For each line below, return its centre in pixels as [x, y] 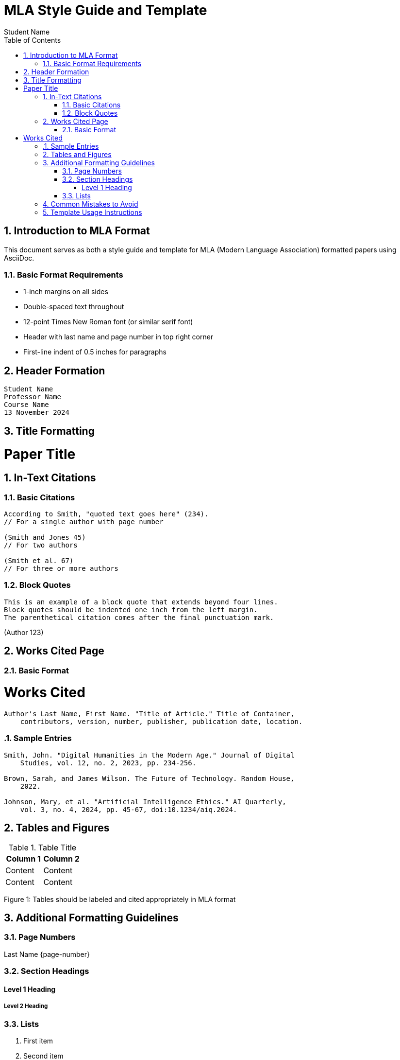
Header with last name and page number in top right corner [118, 337]
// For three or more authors [61, 568]
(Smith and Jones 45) [45, 537]
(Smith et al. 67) [39, 560]
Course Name [26, 405]
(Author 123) [24, 632]
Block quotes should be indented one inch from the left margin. [131, 609]
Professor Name [33, 397]
